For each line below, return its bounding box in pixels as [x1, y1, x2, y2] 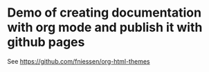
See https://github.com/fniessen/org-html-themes [7, 57, 150, 65]
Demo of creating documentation [7, 5, 202, 21]
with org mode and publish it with [7, 19, 203, 35]
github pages [7, 35, 85, 50]
